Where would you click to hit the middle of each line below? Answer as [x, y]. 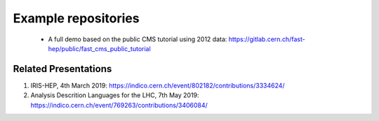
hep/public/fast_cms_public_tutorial [99, 48]
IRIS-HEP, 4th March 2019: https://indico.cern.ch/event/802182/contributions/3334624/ [158, 85]
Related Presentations [62, 69]
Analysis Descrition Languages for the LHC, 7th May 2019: [115, 95]
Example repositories [76, 18]
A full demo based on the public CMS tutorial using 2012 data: [138, 39]
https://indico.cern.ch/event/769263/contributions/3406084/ [119, 105]
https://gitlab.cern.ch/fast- [267, 39]
